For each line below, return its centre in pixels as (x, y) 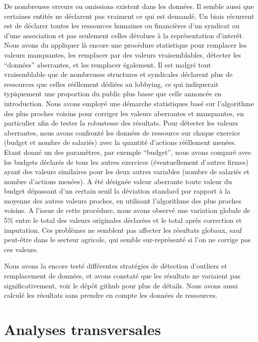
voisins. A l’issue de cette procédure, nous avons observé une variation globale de (127, 210)
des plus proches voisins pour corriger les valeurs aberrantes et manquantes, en (124, 113)
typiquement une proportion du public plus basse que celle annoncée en (113, 94)
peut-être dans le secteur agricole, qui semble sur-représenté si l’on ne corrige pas (128, 239)
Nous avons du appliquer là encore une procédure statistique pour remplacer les (126, 45)
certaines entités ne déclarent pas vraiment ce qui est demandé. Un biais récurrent (129, 16)
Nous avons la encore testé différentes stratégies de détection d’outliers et (116, 266)
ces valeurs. (21, 249)
